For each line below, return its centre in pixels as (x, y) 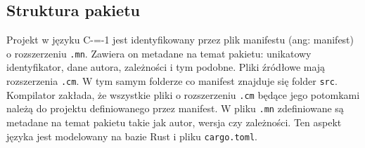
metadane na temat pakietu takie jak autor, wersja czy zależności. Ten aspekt (174, 122)
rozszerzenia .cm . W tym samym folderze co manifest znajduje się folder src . (172, 81)
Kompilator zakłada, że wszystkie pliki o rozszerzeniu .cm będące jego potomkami (183, 94)
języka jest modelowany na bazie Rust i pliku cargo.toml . (132, 136)
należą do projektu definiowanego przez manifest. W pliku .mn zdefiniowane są (175, 108)
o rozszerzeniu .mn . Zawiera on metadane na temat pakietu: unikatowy (159, 53)
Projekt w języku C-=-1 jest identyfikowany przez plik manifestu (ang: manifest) (180, 40)
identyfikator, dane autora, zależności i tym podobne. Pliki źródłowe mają (166, 67)
